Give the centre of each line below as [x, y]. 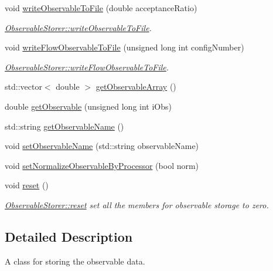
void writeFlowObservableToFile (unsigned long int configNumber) [124, 47]
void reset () [27, 185]
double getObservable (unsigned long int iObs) [88, 106]
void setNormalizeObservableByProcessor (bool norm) [102, 165]
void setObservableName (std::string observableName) [102, 146]
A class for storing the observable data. [75, 261]
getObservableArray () [136, 87]
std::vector [23, 87]
